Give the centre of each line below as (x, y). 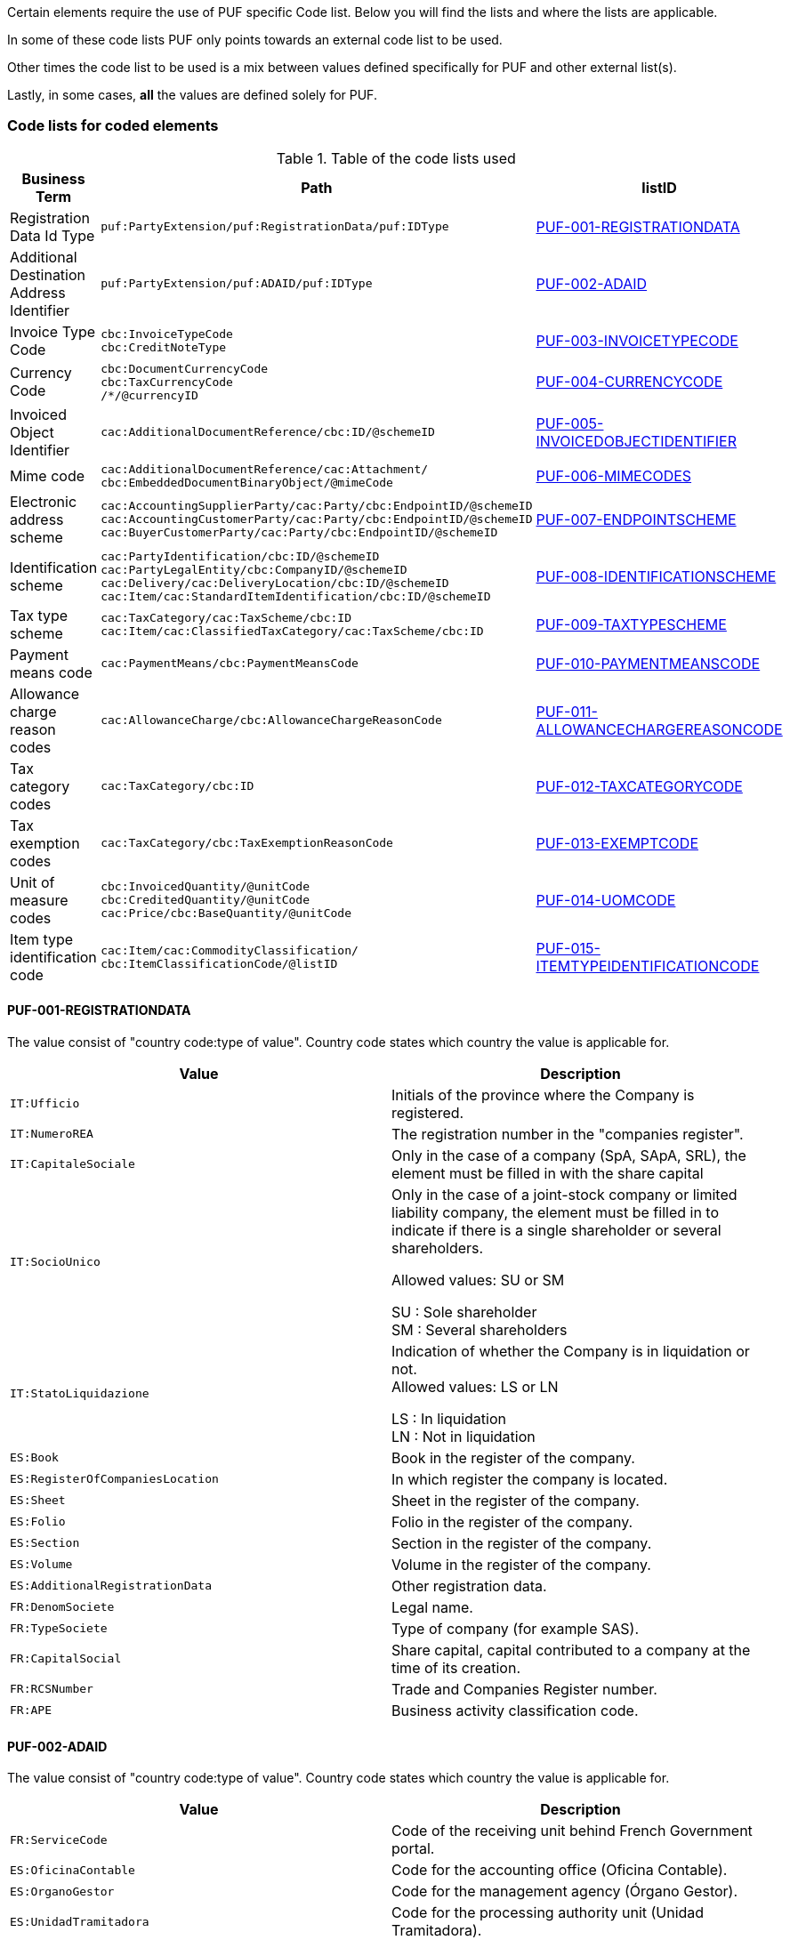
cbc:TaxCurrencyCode (167, 382)
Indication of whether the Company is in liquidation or (571, 1351)
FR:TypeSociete (59, 1629)
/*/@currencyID (149, 395)
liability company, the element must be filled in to (556, 1212)
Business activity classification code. (515, 1710)
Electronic (44, 501)
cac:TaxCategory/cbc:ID (177, 786)
